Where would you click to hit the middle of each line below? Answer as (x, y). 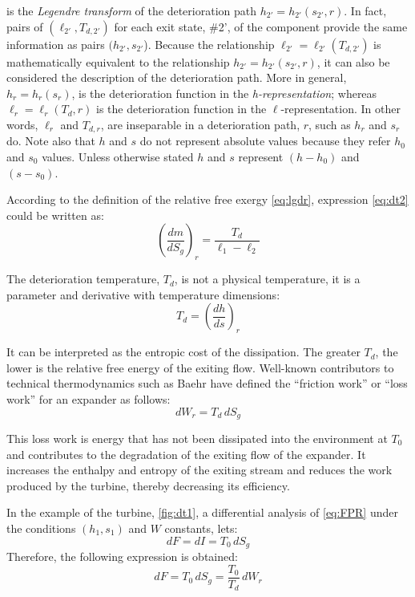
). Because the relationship (209, 44)
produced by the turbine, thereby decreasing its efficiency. (148, 485)
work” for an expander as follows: (89, 398)
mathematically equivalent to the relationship (118, 61)
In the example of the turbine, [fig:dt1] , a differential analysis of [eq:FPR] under (202, 512)
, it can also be (353, 61)
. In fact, (365, 10)
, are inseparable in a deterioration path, (200, 124)
